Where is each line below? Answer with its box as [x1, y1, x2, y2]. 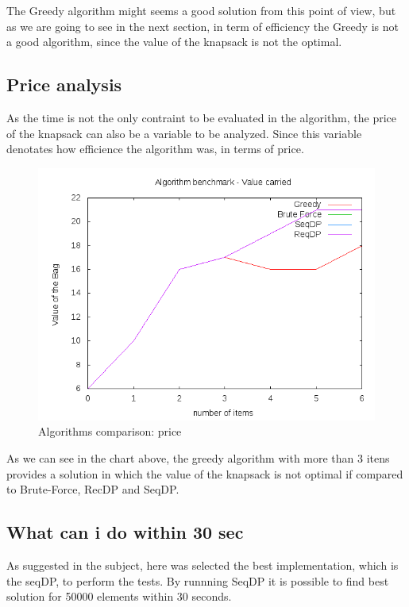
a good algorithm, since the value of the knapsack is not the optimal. [6, 33, 342, 50]
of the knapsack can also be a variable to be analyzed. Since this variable [6, 125, 362, 141]
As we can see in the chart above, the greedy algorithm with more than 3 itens [6, 449, 390, 466]
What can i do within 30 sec [6, 520, 244, 544]
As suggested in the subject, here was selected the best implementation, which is [6, 556, 399, 573]
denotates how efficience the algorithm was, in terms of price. [6, 140, 304, 157]
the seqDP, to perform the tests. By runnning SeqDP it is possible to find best [6, 572, 389, 589]
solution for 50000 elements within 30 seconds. [6, 588, 232, 605]
